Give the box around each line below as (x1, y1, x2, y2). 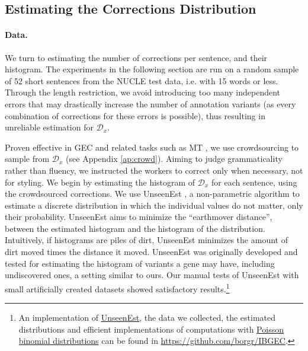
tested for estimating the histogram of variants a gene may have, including (5, 257, 275, 269)
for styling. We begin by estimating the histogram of (5, 175, 195, 188)
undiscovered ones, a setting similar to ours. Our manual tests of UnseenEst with (5, 269, 299, 281)
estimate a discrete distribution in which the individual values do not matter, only (5, 199, 303, 211)
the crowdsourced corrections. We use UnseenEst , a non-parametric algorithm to (5, 187, 300, 200)
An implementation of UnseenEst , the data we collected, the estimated (18, 311, 276, 324)
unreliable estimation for (5, 121, 94, 133)
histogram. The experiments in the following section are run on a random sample (5, 63, 299, 75)
